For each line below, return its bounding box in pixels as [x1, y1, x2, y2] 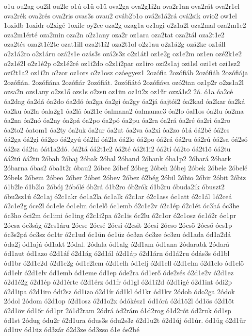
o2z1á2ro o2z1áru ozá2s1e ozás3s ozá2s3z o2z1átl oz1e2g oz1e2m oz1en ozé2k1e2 [4, 48, 242, 58]
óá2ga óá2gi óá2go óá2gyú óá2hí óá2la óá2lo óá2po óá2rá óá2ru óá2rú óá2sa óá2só [4, 134, 248, 144]
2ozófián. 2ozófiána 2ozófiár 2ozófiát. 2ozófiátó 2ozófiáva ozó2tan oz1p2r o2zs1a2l [4, 77, 244, 87]
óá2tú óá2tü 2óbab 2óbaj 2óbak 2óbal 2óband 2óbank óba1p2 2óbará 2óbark [4, 153, 231, 163]
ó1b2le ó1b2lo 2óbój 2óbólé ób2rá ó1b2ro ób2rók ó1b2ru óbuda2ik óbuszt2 [4, 182, 225, 192]
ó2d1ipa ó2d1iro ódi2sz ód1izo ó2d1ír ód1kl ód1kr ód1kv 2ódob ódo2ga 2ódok [4, 286, 235, 296]
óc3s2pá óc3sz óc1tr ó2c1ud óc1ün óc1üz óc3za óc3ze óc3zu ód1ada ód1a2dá [4, 229, 231, 239]
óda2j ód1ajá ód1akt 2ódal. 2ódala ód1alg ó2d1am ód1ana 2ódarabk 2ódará [4, 238, 230, 249]
